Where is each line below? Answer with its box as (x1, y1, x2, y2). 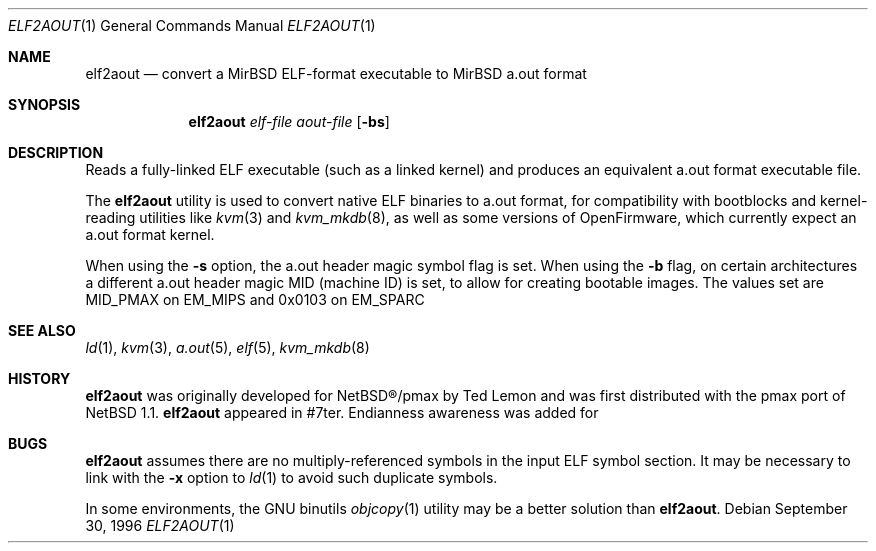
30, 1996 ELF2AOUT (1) (85, 517, 235, 534)
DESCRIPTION (8, 144, 104, 161)
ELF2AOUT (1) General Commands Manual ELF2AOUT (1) (8, 17, 376, 34)
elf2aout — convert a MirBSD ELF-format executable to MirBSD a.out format (85, 65, 587, 82)
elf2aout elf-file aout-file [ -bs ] (188, 113, 390, 130)
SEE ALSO (8, 322, 76, 339)
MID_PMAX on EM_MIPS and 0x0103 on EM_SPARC (85, 291, 425, 308)
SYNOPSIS (8, 96, 81, 113)
